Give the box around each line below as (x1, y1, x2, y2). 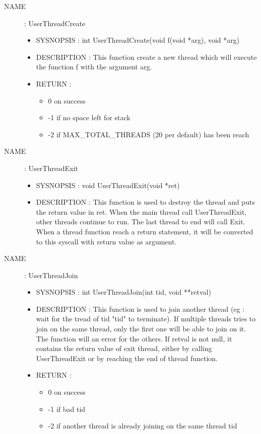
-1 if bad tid (48, 403, 86, 414)
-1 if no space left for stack (48, 112, 130, 123)
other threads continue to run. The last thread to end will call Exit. (36, 216, 245, 227)
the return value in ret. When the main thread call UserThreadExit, (36, 206, 247, 217)
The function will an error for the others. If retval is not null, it (36, 333, 232, 343)
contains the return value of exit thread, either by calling (36, 343, 212, 354)
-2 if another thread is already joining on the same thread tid (48, 420, 237, 431)
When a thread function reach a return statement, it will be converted (36, 226, 253, 236)
